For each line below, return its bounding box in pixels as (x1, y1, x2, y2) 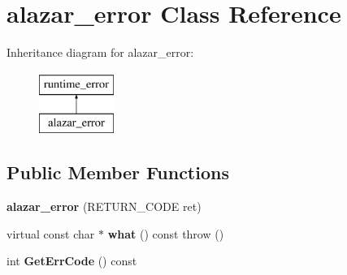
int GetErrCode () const (7, 252, 137, 269)
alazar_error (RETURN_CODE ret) (7, 198, 202, 215)
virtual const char (7, 225, 95, 242)
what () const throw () (107, 225, 224, 242)
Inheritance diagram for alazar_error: (7, 44, 194, 61)
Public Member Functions (7, 160, 229, 185)
